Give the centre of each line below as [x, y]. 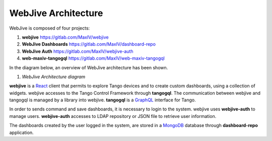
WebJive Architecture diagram [54, 77]
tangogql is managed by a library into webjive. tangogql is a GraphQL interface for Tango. [103, 100]
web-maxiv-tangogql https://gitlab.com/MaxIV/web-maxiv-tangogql [93, 58]
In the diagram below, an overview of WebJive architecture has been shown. [89, 67]
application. [21, 132]
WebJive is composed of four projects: [50, 28]
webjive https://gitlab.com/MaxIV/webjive [65, 37]
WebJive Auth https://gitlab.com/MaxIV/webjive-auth [78, 51]
